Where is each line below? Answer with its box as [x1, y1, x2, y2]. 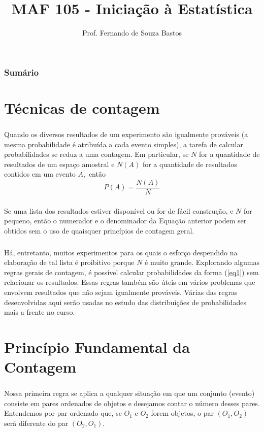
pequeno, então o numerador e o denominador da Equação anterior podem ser [4, 215, 247, 226]
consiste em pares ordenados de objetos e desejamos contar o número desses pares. [4, 397, 260, 408]
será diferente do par [4, 418, 69, 428]
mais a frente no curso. [4, 307, 75, 317]
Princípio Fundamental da [4, 336, 190, 357]
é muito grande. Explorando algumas [145, 257, 259, 268]
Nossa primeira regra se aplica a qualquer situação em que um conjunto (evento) [4, 388, 255, 398]
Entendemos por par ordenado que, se [4, 408, 122, 418]
